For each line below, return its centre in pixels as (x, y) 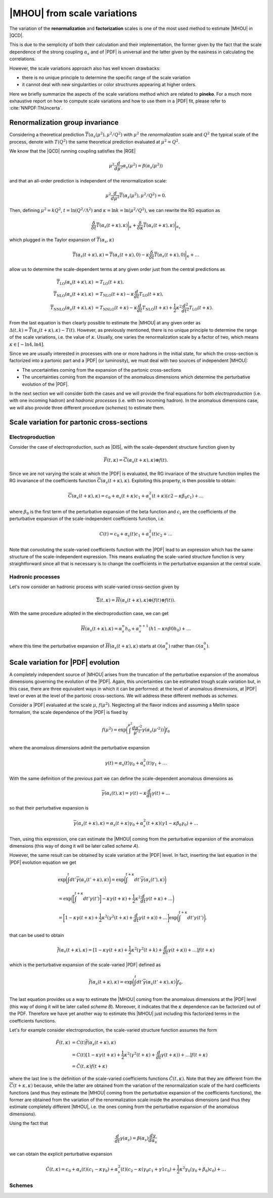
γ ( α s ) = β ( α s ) (134, 1139)
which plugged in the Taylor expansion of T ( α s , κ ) (62, 241)
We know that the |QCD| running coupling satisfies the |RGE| (73, 151)
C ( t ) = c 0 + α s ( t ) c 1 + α (124, 534)
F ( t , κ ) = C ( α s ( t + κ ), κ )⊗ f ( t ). (136, 461)
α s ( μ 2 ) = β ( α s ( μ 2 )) (143, 166)
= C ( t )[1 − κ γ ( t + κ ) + (96, 1055)
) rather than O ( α (186, 646)
